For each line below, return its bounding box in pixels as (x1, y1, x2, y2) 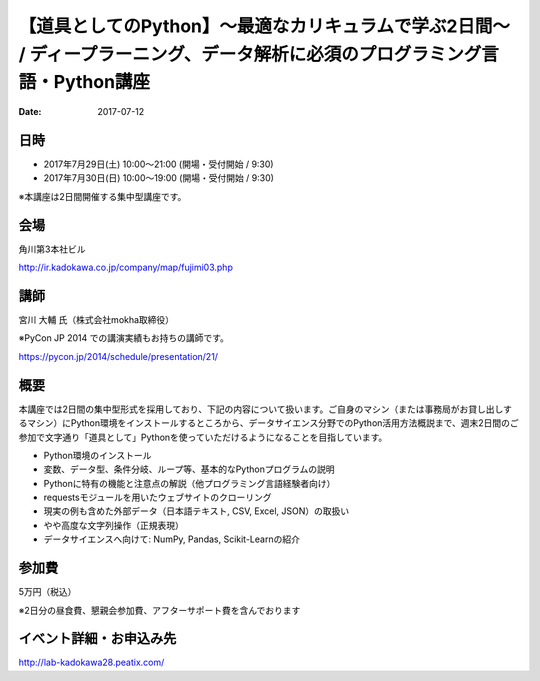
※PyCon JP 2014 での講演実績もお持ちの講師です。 (18, 332, 230, 344)
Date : (18, 106, 42, 118)
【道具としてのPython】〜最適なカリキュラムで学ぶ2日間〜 (18, 15, 510, 37)
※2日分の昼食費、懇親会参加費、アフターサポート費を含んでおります (18, 604, 301, 616)
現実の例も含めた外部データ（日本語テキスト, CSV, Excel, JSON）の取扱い (43, 505, 350, 517)
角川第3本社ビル (18, 243, 86, 255)
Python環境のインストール (43, 449, 152, 461)
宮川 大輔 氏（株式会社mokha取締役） (18, 314, 175, 326)
